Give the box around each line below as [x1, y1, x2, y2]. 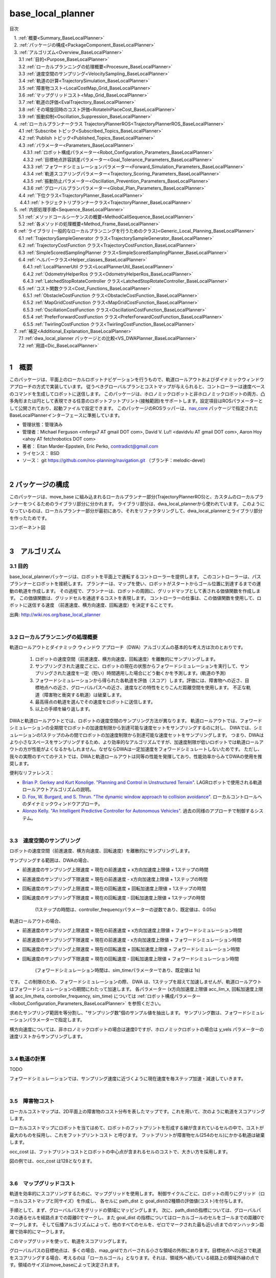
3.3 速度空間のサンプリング [9, 837, 81, 844]
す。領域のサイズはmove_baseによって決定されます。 [9, 1262, 122, 1268]
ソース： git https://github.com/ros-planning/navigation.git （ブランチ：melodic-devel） [22, 458, 208, 464]
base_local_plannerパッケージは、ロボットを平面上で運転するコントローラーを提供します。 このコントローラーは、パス [9, 573, 262, 580]
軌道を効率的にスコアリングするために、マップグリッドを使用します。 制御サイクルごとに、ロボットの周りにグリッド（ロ [9, 1191, 265, 1197]
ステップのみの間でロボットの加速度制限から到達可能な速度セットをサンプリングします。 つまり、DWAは [42, 732, 264, 738]
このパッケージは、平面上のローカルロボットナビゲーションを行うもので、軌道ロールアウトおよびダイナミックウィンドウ [9, 376, 264, 383]
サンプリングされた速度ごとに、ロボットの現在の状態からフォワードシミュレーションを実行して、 [35, 663, 240, 669]
